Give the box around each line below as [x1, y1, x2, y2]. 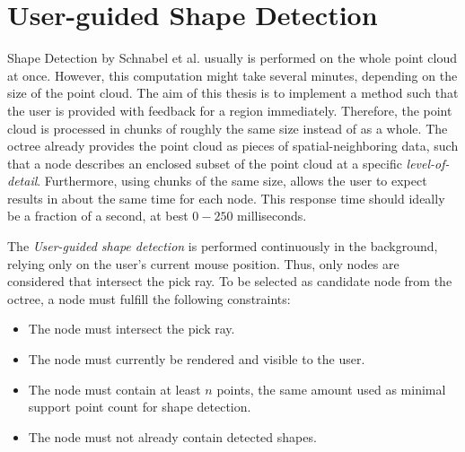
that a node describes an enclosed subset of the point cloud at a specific [7, 153, 402, 172]
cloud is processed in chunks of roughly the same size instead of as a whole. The [7, 118, 448, 137]
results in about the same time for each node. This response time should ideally [7, 188, 445, 207]
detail [7, 171, 38, 190]
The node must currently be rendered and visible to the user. [28, 350, 365, 369]
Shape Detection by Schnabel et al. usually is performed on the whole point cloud [7, 48, 457, 67]
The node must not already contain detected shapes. [28, 427, 317, 446]
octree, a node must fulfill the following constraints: [7, 289, 291, 308]
